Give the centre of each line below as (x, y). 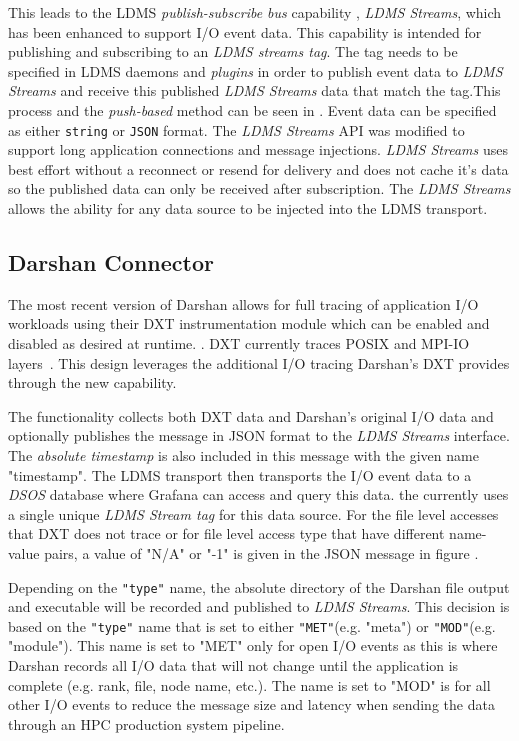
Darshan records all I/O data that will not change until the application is (233, 665)
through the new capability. (92, 382)
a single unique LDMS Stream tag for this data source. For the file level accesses (253, 513)
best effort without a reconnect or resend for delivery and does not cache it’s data (258, 168)
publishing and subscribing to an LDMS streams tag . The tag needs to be (233, 51)
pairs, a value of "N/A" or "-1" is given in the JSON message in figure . (261, 552)
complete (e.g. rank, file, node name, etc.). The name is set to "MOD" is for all (249, 684)
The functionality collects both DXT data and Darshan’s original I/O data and (251, 415)
